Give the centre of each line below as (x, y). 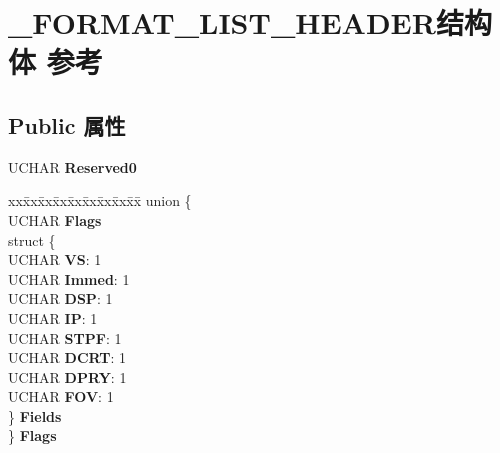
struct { (32, 239)
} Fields (35, 415)
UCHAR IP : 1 (53, 317)
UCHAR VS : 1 (55, 259)
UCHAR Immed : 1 (69, 278)
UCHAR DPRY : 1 (67, 376)
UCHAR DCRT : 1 (67, 357)
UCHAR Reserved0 (72, 166)
